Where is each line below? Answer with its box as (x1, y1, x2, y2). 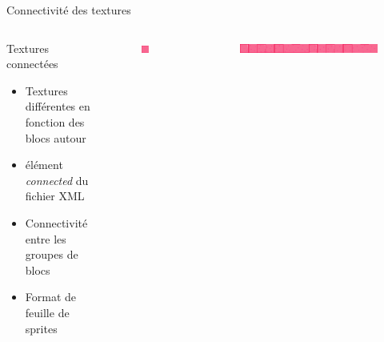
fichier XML (25, 187, 85, 204)
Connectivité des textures (6, 2, 131, 18)
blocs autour (25, 129, 86, 146)
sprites (25, 320, 58, 336)
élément (25, 156, 63, 173)
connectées (6, 55, 58, 72)
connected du (25, 171, 89, 188)
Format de (25, 288, 77, 305)
